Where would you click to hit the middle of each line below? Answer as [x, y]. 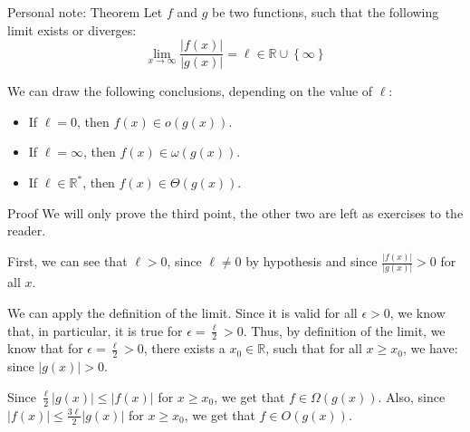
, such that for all [314, 348]
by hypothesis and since [312, 261]
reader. [27, 230]
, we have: [430, 348]
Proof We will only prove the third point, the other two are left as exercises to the [235, 212]
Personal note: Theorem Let [85, 12]
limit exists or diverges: [72, 29]
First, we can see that [67, 261]
